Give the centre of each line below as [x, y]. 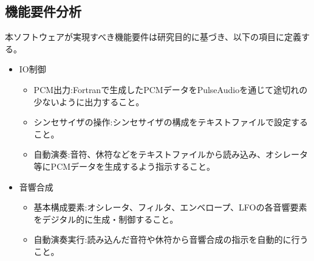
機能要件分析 [43, 11]
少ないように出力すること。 [89, 101]
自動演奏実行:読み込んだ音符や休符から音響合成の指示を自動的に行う [171, 239]
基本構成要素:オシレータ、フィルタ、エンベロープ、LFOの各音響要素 [170, 207]
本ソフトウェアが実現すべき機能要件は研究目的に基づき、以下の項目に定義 [153, 37]
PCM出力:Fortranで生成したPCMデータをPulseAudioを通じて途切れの [171, 89]
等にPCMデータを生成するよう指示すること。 [125, 166]
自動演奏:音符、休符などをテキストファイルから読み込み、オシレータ [171, 154]
